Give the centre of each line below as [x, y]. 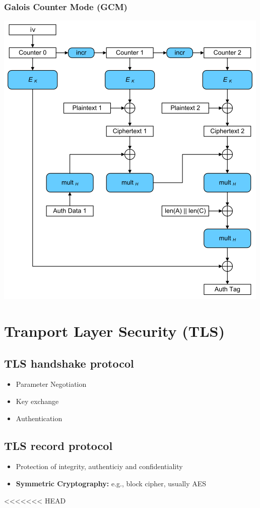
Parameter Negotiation [51, 384]
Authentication [39, 418]
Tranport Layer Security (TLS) [115, 331]
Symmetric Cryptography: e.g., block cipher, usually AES [111, 483]
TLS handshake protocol [69, 363]
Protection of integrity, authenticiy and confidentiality [99, 466]
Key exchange [37, 401]
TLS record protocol [58, 445]
